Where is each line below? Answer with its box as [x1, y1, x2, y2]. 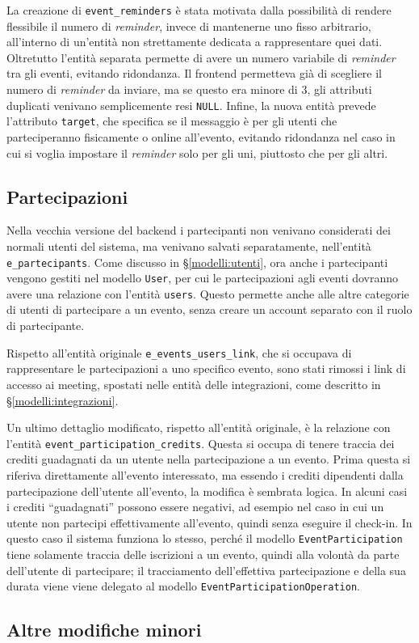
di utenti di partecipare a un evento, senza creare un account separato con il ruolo [6, 301, 413, 318]
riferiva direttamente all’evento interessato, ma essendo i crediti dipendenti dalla [6, 466, 404, 483]
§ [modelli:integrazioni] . [6, 391, 119, 408]
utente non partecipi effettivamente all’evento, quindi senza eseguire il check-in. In [6, 514, 413, 531]
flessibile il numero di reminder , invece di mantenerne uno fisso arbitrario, [6, 17, 371, 34]
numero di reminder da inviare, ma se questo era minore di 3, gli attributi [6, 81, 372, 98]
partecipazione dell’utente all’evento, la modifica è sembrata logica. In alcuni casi [6, 482, 408, 499]
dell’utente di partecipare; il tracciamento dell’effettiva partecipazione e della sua [6, 561, 406, 578]
